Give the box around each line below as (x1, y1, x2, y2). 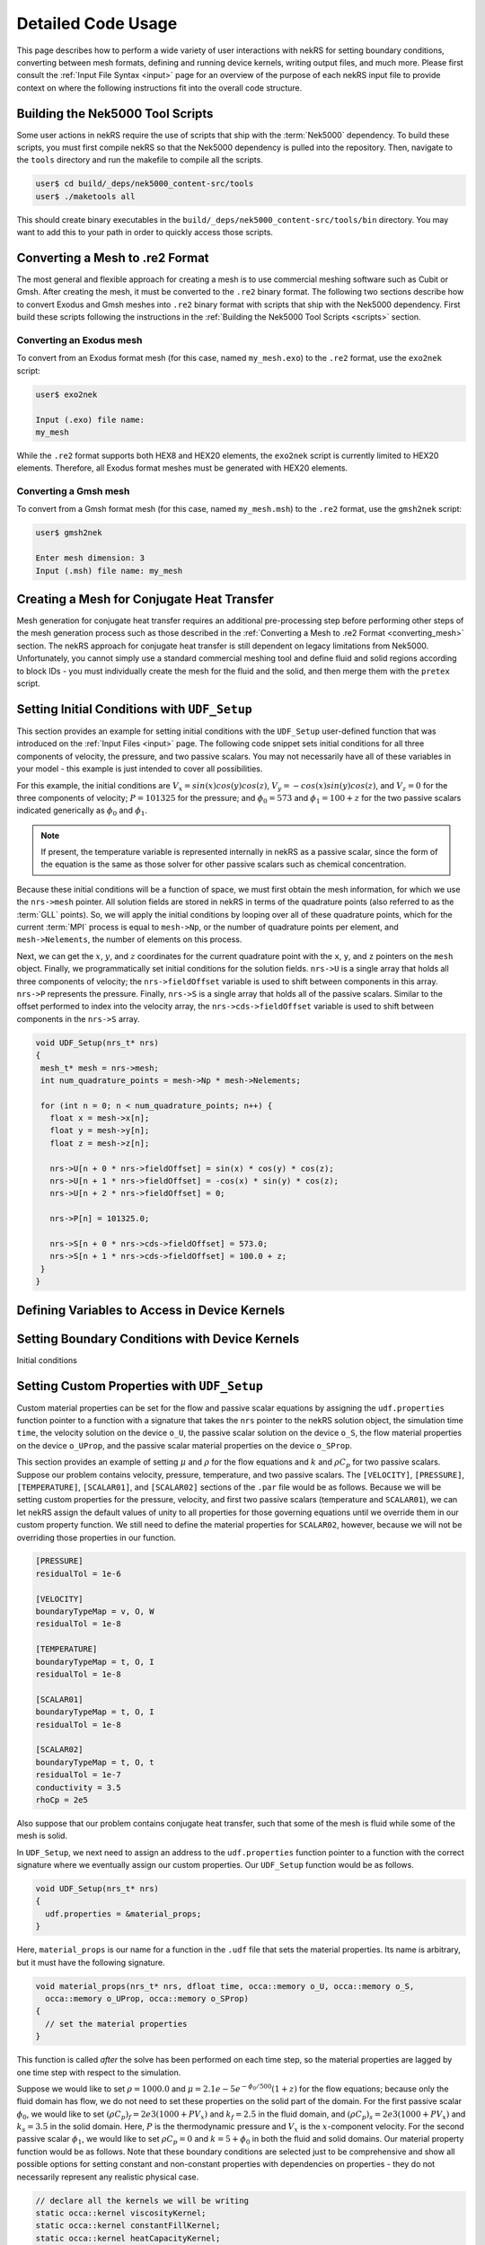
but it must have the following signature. (16, 1957, 165, 1968)
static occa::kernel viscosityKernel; (35, 2208, 207, 2218)
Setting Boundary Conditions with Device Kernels (16, 1331, 300, 1346)
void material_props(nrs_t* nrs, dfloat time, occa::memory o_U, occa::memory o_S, (35, 1981, 415, 1991)
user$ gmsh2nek (35, 528, 102, 538)
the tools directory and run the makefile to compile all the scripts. (16, 154, 264, 165)
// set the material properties (45, 2019, 188, 2029)
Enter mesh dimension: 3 (35, 553, 145, 563)
